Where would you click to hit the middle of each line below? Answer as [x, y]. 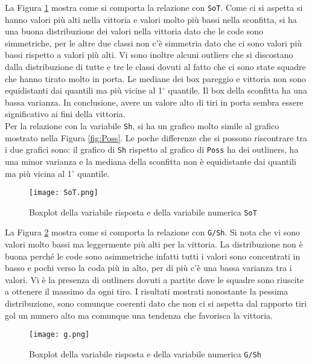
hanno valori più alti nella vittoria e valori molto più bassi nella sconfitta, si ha [151, 19]
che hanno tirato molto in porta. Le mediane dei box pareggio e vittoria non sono [155, 78]
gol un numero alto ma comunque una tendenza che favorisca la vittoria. [139, 315]
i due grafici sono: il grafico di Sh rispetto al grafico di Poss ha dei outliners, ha [152, 149]
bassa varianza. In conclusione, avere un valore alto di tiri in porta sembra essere [154, 102]
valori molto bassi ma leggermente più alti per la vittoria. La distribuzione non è [154, 244]
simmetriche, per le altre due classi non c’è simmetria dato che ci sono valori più [154, 43]
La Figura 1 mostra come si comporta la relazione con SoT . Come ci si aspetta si [154, 7]
